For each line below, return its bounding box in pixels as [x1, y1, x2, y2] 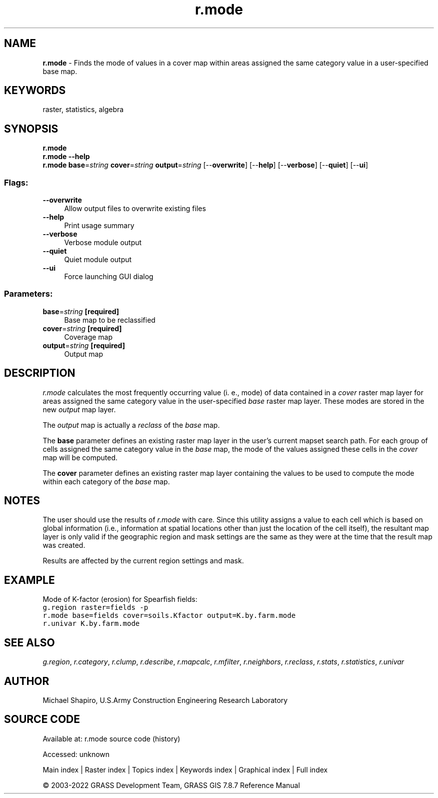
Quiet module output [64, 255, 132, 264]
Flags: [4, 177, 28, 188]
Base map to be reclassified [64, 315, 155, 324]
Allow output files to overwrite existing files [64, 204, 206, 213]
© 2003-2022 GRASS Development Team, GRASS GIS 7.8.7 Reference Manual [42, 780, 300, 789]
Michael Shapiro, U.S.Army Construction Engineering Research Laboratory [42, 696, 288, 704]
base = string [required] [42, 307, 119, 316]
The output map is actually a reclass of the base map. [42, 420, 220, 429]
